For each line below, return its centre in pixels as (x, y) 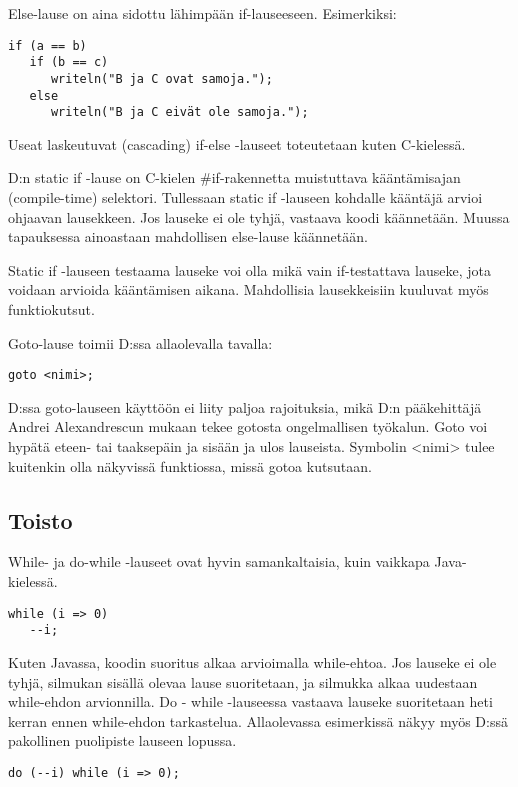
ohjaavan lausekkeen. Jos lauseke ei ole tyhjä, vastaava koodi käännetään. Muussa (259, 216)
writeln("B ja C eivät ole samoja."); (179, 112)
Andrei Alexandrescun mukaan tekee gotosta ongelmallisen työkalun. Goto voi (248, 426)
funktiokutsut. (51, 309)
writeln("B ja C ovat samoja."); (161, 78)
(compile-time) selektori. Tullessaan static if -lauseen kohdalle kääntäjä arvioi (245, 197)
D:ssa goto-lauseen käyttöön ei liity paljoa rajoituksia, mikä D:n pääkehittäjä (245, 406)
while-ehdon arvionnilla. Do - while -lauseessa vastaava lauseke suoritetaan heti (250, 701)
